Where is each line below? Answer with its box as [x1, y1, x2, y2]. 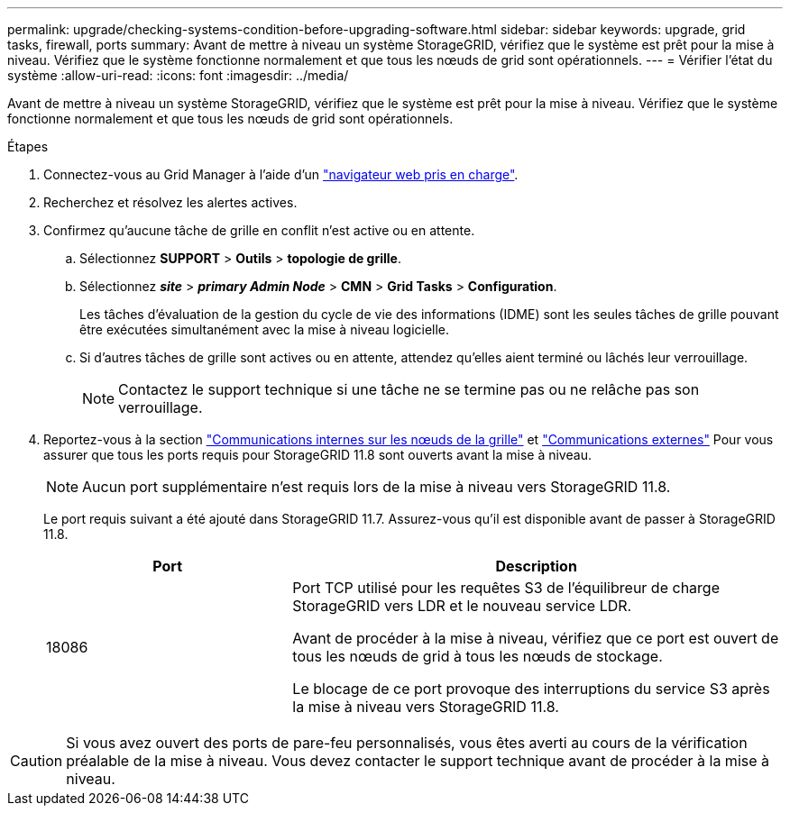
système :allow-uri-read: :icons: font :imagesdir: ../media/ [7, 68, 349, 83]
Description [495, 557, 577, 575]
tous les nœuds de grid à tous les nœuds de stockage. [292, 647, 663, 665]
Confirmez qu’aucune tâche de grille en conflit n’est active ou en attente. [43, 223, 475, 238]
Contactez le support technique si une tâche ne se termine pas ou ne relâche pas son [118, 380, 700, 398]
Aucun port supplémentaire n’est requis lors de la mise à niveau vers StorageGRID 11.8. [82, 478, 671, 496]
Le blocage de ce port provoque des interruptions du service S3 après [292, 680, 770, 698]
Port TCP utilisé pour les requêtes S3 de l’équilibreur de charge [292, 579, 720, 597]
